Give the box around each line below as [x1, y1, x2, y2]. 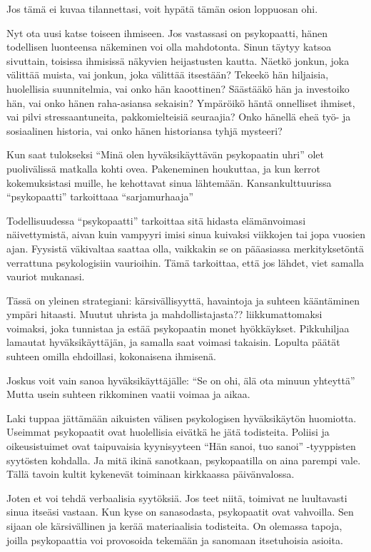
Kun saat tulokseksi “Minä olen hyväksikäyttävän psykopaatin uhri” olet [6, 147, 324, 162]
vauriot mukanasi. [6, 269, 85, 284]
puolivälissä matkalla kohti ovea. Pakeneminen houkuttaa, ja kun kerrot [6, 160, 320, 175]
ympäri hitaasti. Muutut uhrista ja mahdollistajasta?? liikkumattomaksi [6, 307, 322, 322]
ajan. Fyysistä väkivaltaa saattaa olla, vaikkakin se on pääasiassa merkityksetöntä [6, 240, 364, 255]
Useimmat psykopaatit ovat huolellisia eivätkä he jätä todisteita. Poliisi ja [6, 424, 330, 439]
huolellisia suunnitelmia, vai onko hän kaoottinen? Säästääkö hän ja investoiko [6, 81, 350, 96]
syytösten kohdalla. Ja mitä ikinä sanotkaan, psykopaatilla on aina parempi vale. [6, 452, 361, 467]
